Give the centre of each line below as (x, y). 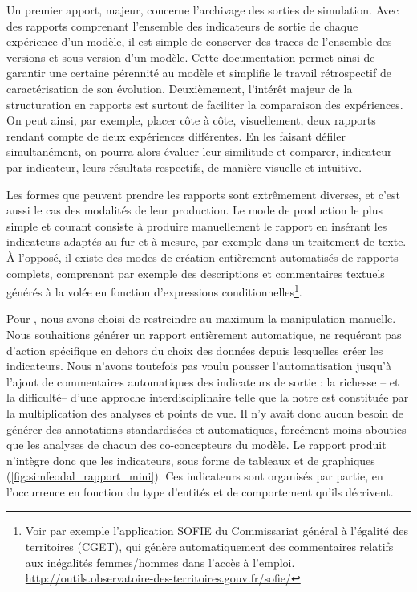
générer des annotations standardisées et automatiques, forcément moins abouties (206, 429)
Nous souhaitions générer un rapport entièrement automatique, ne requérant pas (204, 334)
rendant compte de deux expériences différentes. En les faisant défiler (176, 135)
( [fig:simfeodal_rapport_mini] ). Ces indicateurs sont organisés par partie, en (195, 476)
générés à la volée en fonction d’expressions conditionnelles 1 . (154, 290)
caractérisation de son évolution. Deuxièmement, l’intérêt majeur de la (180, 88)
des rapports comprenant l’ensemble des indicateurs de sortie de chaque (182, 25)
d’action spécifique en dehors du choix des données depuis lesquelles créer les (195, 350)
